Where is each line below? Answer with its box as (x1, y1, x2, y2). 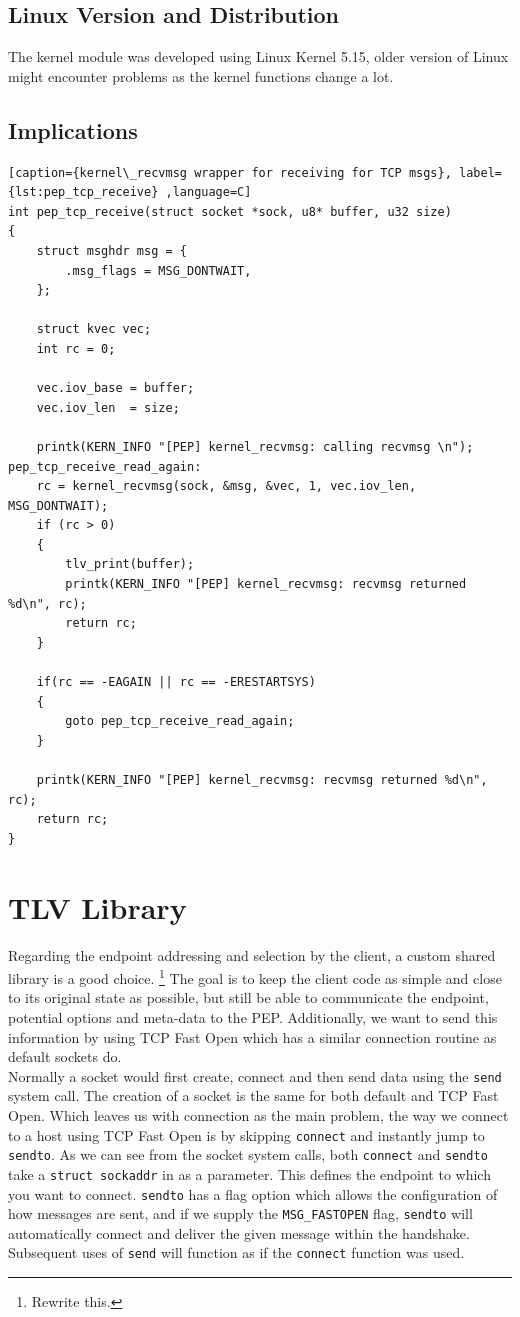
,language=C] (165, 185, 252, 200)
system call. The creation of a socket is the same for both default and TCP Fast (8, 1085, 499, 1106)
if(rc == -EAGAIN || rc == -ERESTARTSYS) (36, 675, 316, 690)
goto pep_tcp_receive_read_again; (65, 714, 295, 729)
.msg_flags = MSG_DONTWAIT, (65, 263, 252, 278)
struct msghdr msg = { (36, 243, 187, 258)
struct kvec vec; (36, 322, 152, 337)
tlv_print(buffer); (65, 557, 195, 572)
